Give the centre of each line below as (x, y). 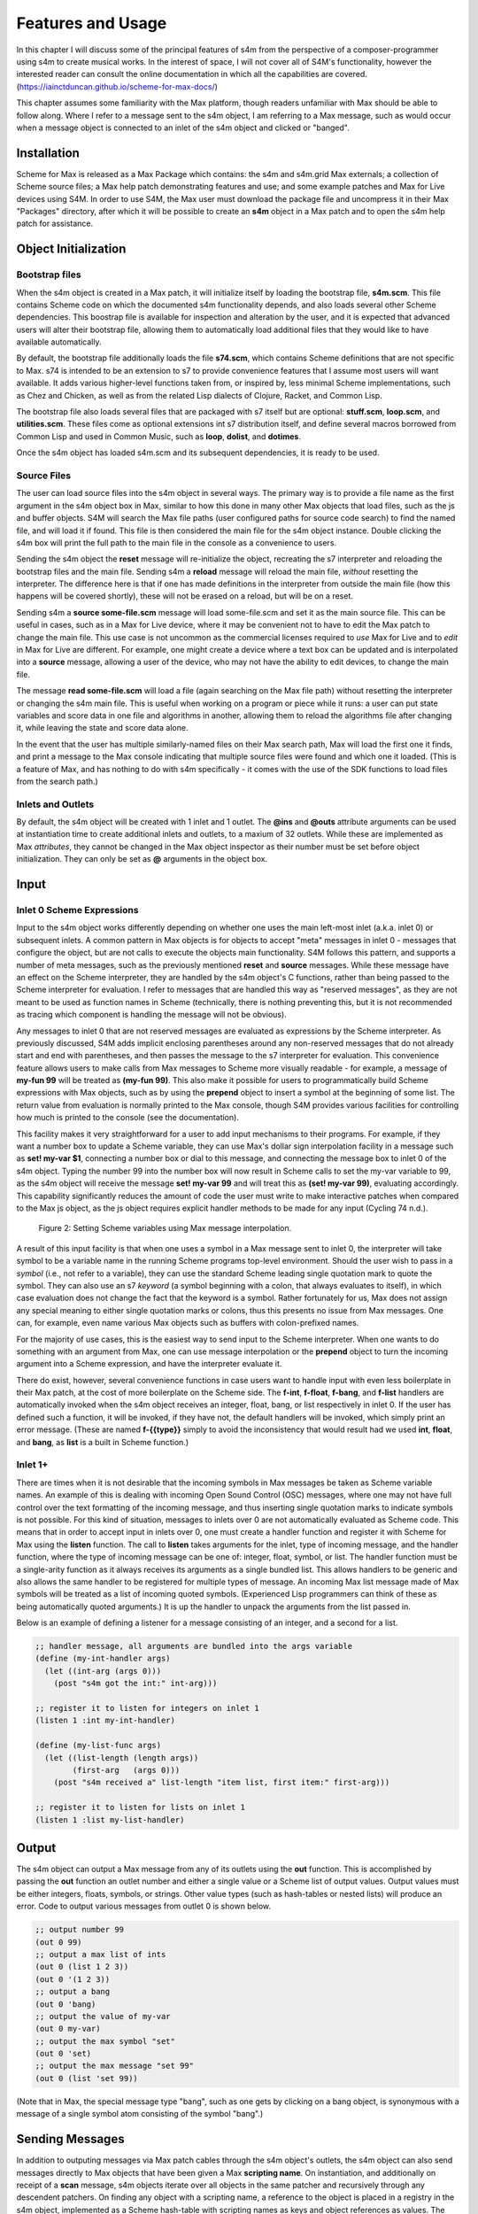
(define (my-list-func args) (98, 1746)
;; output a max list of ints (100, 1954)
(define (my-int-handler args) (103, 1659)
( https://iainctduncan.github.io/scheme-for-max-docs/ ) (117, 86)
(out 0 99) (58, 1942)
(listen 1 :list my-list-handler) (110, 1819)
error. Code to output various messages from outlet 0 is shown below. (144, 1906)
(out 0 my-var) (68, 2029)
